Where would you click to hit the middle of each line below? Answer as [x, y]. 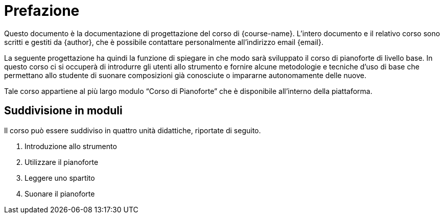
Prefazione [42, 11]
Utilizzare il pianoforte [62, 162]
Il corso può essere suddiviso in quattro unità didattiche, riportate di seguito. [133, 130]
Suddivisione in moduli [63, 111]
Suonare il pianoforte [60, 193]
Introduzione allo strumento [71, 146]
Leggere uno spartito [60, 178]
